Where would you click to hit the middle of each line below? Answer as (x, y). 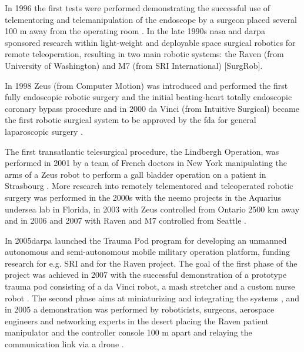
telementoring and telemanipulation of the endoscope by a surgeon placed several (151, 19)
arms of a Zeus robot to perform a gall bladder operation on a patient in (136, 174)
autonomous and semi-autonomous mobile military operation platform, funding (147, 252)
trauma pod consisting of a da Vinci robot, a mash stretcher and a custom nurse (150, 286)
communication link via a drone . (64, 344)
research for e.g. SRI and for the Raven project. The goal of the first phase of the (151, 263)
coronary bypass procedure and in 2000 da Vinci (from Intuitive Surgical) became (152, 108)
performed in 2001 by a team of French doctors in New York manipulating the (146, 163)
